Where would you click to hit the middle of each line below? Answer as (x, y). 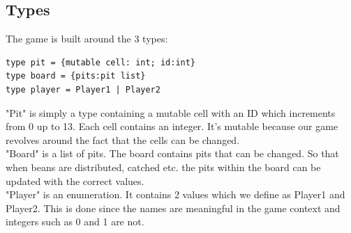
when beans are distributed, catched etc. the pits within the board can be (163, 167)
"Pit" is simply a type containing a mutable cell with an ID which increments (171, 112)
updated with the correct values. (75, 180)
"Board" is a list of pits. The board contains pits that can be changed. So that (172, 153)
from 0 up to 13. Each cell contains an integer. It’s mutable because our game (172, 126)
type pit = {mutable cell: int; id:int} (101, 62)
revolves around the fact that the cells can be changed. (123, 139)
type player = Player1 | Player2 (83, 89)
